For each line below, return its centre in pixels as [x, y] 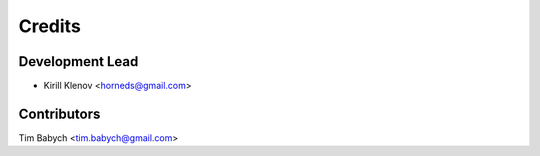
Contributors [59, 113]
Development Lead [78, 61]
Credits [50, 26]
